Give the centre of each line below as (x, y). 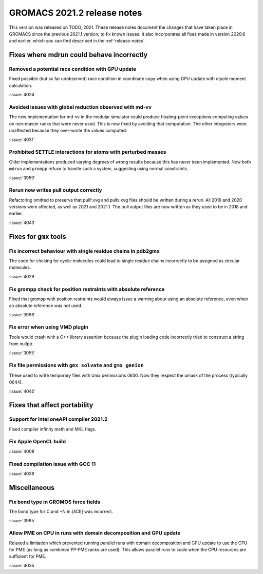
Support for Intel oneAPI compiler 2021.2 (58, 419)
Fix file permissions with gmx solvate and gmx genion (76, 365)
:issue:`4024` (22, 95)
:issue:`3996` (22, 314)
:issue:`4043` (22, 223)
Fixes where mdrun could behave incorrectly (78, 55)
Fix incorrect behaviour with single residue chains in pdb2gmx (85, 251)
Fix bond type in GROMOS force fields (55, 502)
